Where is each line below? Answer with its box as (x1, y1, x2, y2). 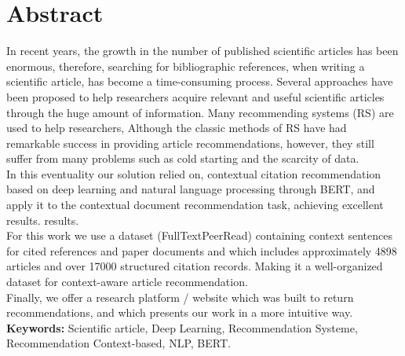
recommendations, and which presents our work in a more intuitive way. (6, 304, 353, 321)
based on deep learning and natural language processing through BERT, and (6, 181, 375, 197)
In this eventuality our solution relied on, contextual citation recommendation (6, 165, 381, 182)
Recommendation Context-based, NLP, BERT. (6, 335, 231, 351)
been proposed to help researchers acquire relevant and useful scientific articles (6, 88, 385, 105)
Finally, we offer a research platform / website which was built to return (6, 288, 354, 305)
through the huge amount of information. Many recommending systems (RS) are (6, 104, 394, 120)
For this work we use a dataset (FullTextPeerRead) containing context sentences (6, 227, 393, 244)
